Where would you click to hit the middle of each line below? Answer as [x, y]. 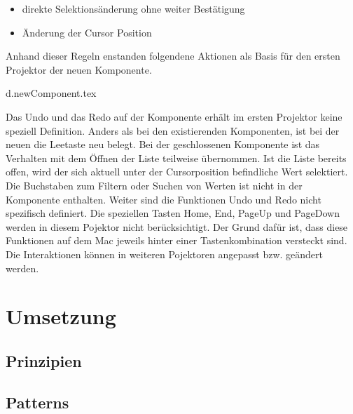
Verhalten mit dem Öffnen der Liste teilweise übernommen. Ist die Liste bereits [176, 158]
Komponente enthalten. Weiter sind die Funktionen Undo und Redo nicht [164, 199]
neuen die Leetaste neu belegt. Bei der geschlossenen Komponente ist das [163, 144]
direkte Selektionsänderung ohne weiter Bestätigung [133, 8]
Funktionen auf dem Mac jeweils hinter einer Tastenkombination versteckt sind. [176, 240]
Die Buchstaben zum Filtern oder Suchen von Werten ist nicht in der [154, 185]
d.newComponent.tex [51, 93]
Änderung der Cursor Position [87, 32]
